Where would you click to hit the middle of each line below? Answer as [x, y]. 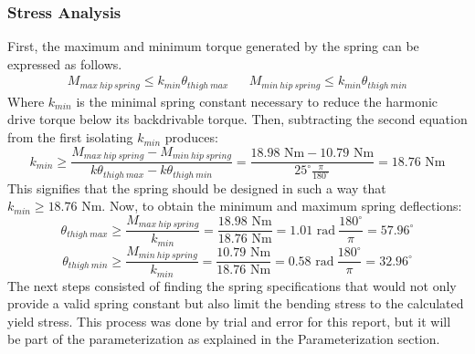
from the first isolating [70, 137]
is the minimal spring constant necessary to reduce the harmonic [257, 101]
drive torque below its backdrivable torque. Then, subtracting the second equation [237, 119]
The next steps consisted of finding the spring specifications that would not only [232, 285]
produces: [191, 137]
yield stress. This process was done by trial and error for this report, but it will [229, 321]
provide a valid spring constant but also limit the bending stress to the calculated [236, 303]
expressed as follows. [65, 63]
